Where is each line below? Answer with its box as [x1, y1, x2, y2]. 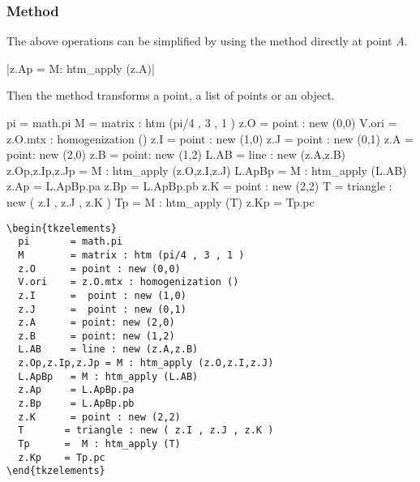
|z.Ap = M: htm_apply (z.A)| [6, 59, 155, 76]
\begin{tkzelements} [6, 222, 118, 234]
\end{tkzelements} [6, 465, 105, 477]
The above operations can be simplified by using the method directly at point [6, 32, 392, 49]
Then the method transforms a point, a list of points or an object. [6, 87, 335, 104]
